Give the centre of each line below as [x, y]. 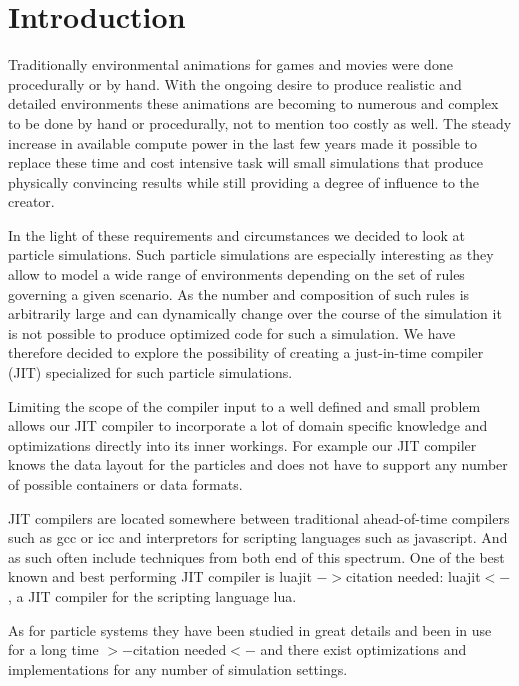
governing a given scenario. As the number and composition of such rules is [239, 293]
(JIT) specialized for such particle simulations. [150, 372]
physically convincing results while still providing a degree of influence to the [244, 181]
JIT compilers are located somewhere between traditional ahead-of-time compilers [259, 517]
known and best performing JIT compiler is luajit [160, 576]
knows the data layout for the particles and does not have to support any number [258, 464]
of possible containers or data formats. [125, 484]
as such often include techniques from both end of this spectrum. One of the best [256, 556]
